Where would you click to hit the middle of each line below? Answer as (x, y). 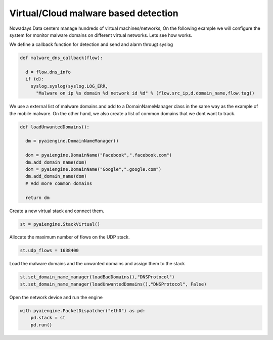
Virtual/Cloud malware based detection (94, 13)
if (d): (35, 79)
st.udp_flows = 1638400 (50, 251)
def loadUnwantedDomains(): (55, 127)
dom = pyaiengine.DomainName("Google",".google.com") (94, 169)
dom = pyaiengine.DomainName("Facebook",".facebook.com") (99, 155)
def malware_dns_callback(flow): (61, 58)
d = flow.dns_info (48, 72)
